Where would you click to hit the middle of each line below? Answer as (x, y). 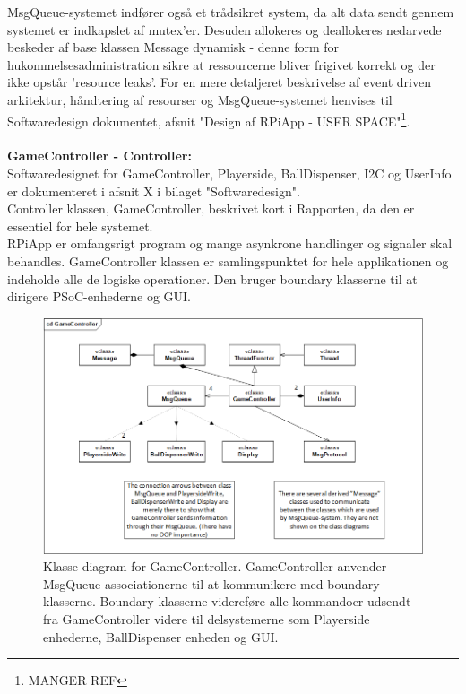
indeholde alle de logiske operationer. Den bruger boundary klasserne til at (212, 278)
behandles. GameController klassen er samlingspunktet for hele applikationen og (228, 260)
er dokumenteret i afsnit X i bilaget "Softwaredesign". (154, 191)
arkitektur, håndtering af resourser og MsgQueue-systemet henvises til (200, 99)
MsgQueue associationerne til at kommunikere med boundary (211, 583)
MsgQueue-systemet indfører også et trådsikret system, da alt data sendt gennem (231, 12)
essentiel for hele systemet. (80, 226)
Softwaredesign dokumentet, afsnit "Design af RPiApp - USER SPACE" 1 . (209, 119)
